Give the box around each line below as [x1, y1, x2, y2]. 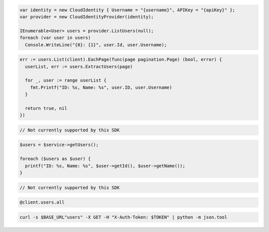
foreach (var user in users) [19, 35, 91, 41]
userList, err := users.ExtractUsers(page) [25, 64, 133, 69]
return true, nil [25, 105, 67, 111]
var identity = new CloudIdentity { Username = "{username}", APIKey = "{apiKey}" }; [19, 7, 235, 12]
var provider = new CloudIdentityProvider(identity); [19, 14, 154, 19]
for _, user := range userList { [25, 78, 107, 83]
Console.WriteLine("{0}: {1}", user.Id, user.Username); [25, 42, 167, 47]
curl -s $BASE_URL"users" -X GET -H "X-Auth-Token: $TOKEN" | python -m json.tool [19, 214, 228, 220]
